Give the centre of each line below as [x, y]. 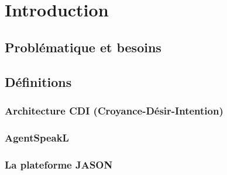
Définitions [38, 81]
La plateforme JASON [59, 164]
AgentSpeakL [37, 137]
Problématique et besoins [83, 47]
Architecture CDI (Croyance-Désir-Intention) [114, 110]
